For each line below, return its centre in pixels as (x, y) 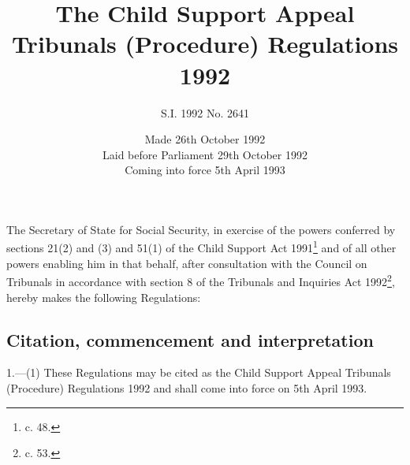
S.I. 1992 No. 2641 (205, 112)
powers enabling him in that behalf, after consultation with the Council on (187, 263)
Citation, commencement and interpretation (190, 339)
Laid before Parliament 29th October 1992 (205, 154)
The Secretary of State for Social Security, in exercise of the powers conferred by (201, 229)
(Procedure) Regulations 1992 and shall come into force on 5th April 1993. (187, 387)
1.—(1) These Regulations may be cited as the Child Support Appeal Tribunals (199, 372)
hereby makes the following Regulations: (104, 297)
